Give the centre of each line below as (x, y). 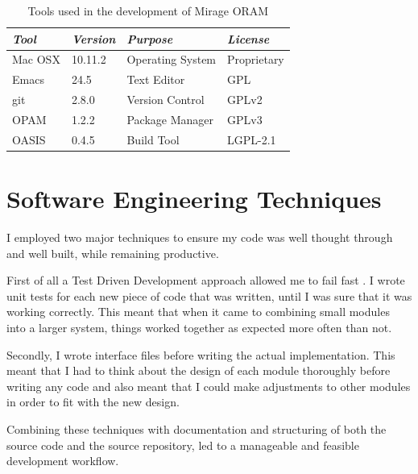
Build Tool (153, 139)
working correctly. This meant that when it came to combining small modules (198, 312)
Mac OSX (36, 59)
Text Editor (156, 79)
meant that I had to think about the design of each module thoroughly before (199, 370)
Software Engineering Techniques (194, 199)
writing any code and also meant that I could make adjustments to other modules (209, 386)
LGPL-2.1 (252, 139)
